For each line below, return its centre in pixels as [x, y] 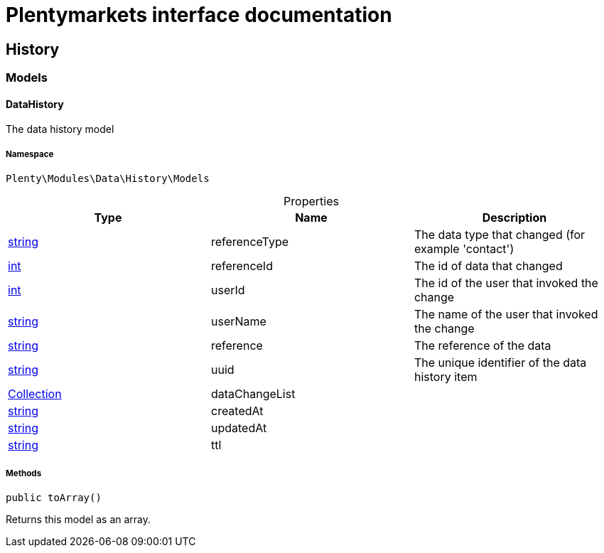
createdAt [237, 411]
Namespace [30, 154]
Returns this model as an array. [79, 519]
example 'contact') [464, 249]
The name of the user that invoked [506, 315]
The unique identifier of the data [500, 363]
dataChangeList [253, 394]
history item [446, 377]
